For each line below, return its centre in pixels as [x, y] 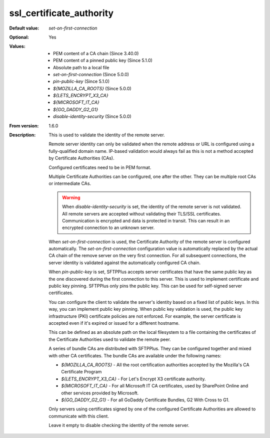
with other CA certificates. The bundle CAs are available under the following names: [135, 355]
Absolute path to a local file [81, 67]
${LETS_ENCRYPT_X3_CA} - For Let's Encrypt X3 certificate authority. [133, 379]
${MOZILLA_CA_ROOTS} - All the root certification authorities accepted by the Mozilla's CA [155, 365]
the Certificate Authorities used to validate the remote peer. [110, 339]
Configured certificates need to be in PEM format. [100, 167]
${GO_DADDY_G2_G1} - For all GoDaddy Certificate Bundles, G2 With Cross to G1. [145, 400]
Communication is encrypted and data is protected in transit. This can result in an [146, 221]
